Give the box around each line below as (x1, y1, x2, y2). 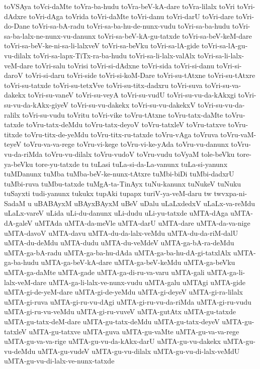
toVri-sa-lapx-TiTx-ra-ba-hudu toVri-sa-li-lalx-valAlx (33, 50, 196, 60)
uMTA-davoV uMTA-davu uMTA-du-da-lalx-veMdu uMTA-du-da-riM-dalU (4, 227, 238, 238)
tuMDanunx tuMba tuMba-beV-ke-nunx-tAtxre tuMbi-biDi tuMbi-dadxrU (4, 168, 234, 179)
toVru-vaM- (220, 129, 256, 139)
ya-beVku (4, 158, 33, 169)
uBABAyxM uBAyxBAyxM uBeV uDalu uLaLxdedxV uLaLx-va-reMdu (34, 198, 255, 208)
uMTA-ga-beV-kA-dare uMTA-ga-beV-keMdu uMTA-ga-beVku (41, 257, 235, 267)
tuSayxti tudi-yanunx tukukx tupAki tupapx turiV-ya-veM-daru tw (4, 188, 212, 199)
